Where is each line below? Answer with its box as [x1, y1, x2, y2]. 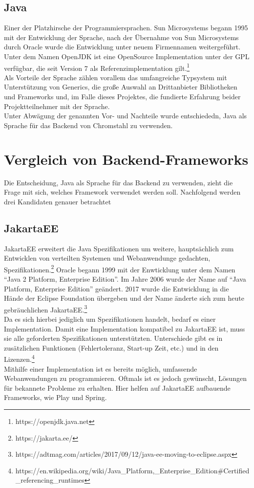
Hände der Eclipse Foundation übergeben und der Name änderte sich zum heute [4, 293, 244, 303]
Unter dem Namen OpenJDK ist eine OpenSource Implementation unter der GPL [4, 51, 250, 61]
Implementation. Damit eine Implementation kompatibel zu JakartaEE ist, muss [4, 323, 245, 333]
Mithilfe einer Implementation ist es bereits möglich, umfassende [4, 363, 197, 374]
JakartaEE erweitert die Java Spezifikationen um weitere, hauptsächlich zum [4, 243, 234, 253]
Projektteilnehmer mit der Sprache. [4, 101, 110, 111]
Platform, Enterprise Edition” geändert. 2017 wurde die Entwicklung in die [4, 283, 229, 293]
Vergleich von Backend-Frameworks [4, 149, 249, 169]
